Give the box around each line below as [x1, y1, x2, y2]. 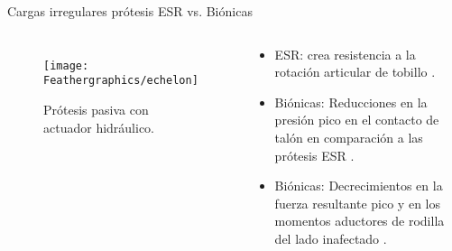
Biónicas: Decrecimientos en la [274, 176, 443, 195]
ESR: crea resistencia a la [274, 44, 416, 63]
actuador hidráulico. [43, 117, 155, 136]
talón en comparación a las [274, 127, 423, 146]
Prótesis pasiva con [43, 99, 149, 118]
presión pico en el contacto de [274, 110, 439, 129]
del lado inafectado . [274, 228, 387, 247]
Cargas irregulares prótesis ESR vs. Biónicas [7, 2, 253, 20]
